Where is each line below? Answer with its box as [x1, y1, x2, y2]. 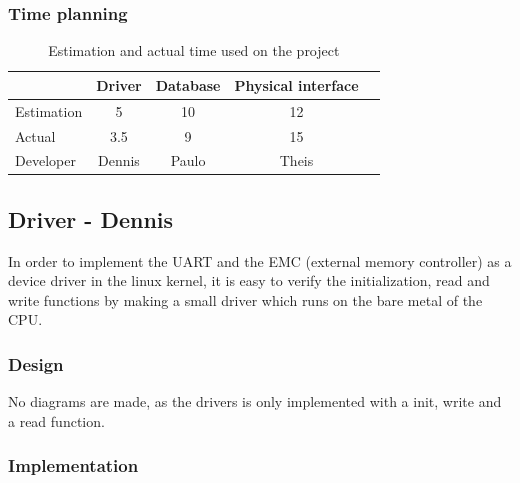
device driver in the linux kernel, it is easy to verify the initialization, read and [8, 270, 490, 291]
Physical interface [234, 74, 359, 95]
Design [8, 351, 64, 376]
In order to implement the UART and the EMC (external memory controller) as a [8, 250, 512, 271]
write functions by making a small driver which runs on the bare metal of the [8, 289, 483, 310]
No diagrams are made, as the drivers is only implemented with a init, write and [8, 391, 502, 412]
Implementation [8, 453, 139, 478]
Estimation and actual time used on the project [48, 40, 340, 61]
